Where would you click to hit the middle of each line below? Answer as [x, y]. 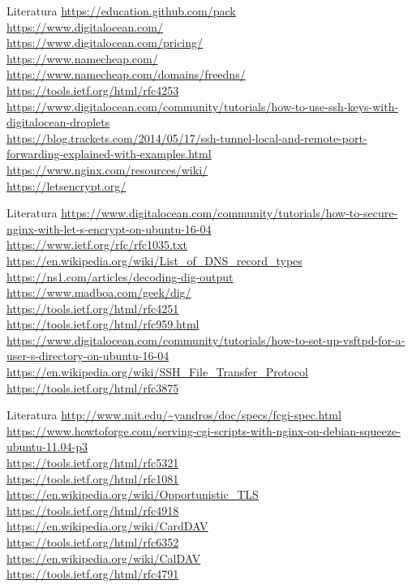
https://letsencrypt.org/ [67, 185]
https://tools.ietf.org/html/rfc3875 [93, 387]
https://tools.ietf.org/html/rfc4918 [93, 510]
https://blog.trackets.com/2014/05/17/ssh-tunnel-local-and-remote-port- [187, 137]
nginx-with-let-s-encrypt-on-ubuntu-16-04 [109, 228]
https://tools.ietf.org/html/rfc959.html [103, 324]
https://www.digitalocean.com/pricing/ [105, 43]
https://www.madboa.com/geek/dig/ [99, 292]
